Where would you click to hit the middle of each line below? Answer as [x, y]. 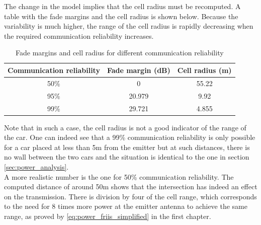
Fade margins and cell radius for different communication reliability [120, 53]
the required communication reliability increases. [79, 35]
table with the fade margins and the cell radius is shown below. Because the [121, 16]
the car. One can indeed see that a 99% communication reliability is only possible [130, 137]
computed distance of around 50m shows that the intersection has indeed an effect [131, 186]
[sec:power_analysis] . [36, 166]
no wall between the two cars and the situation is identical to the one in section [127, 157]
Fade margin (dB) [139, 70]
